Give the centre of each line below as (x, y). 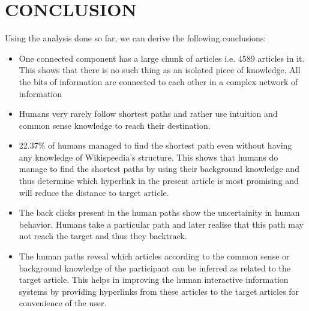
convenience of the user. (63, 303)
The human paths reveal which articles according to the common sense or (154, 256)
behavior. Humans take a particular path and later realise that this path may (161, 224)
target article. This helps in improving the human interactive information (154, 280)
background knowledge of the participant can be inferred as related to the (154, 268)
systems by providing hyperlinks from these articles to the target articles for (159, 291)
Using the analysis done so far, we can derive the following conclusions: (136, 38)
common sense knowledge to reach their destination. (115, 125)
